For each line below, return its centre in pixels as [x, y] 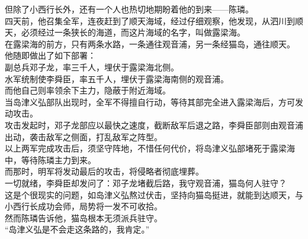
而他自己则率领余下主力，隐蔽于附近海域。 [88, 90]
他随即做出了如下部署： [50, 55]
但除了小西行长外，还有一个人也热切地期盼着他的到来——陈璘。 [129, 9]
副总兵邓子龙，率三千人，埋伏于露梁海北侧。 [92, 67]
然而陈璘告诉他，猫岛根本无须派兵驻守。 [84, 217]
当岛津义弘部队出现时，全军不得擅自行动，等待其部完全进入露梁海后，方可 [150, 101]
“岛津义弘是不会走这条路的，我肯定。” [77, 229]
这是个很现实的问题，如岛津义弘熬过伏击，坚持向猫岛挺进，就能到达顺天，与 [154, 194]
